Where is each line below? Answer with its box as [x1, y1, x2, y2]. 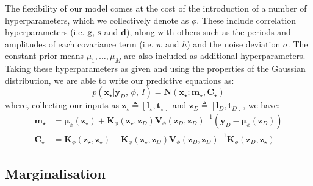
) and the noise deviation [187, 37, 281, 50]
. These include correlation [196, 13, 296, 26]
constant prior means [5, 49, 84, 62]
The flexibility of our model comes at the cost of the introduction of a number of [5, 2, 307, 14]
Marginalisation [5, 164, 106, 183]
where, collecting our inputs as [5, 98, 119, 111]
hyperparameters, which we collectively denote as [5, 13, 189, 26]
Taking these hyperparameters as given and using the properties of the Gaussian [5, 62, 306, 75]
